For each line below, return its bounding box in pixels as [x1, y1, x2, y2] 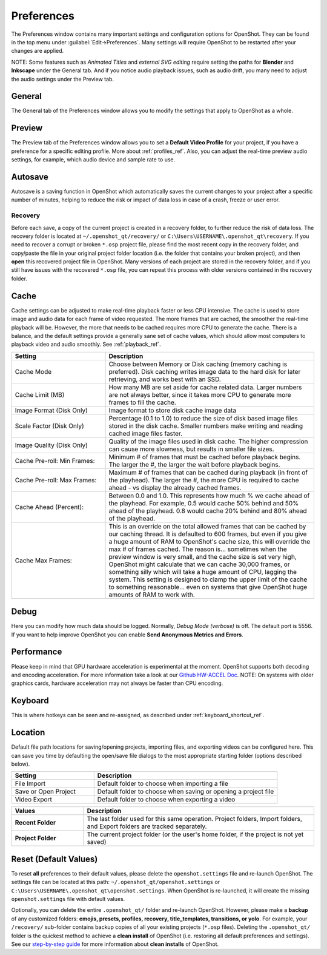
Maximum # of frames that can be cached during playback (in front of [108, 468, 308, 476]
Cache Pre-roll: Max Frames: [15, 476, 97, 484]
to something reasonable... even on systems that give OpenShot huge [108, 582, 308, 591]
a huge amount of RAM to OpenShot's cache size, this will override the [108, 537, 311, 545]
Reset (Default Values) [11, 854, 98, 864]
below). [11, 760, 30, 768]
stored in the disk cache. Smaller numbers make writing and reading [108, 422, 303, 430]
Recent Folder [15, 818, 56, 827]
